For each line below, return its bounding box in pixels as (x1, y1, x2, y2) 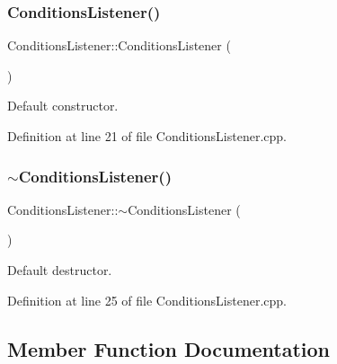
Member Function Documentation (7, 334, 331, 362)
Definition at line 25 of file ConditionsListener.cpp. (7, 290, 287, 309)
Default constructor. (7, 96, 119, 115)
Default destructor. (7, 261, 112, 279)
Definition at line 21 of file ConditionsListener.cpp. (7, 127, 287, 145)
